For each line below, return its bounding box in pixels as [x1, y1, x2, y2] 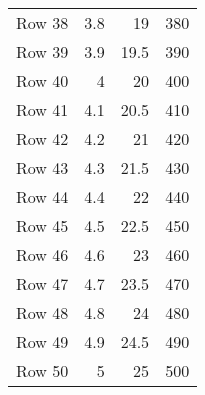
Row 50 [16, 359, 69, 382]
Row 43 [16, 156, 69, 179]
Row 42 [16, 127, 69, 150]
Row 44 [16, 185, 69, 208]
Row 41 [16, 98, 69, 121]
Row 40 [16, 69, 69, 92]
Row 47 [16, 272, 69, 295]
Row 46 [16, 243, 69, 266]
